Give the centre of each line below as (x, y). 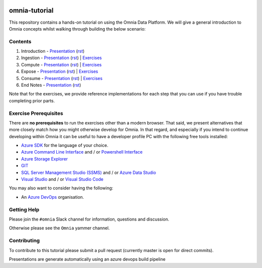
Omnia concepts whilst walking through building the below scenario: (77, 29)
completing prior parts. (32, 101)
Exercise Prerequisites (36, 113)
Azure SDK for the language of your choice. (65, 145)
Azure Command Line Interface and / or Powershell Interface (82, 152)
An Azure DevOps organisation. (53, 197)
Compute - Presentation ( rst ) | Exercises (61, 64)
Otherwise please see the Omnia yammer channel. (59, 228)
